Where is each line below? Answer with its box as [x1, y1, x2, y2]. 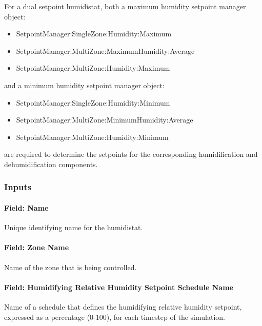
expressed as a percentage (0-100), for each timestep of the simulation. [4, 311, 225, 322]
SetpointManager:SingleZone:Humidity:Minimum [16, 97, 170, 108]
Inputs [4, 180, 32, 193]
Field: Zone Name [4, 242, 69, 253]
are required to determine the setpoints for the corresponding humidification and [4, 149, 258, 159]
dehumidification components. [4, 158, 98, 169]
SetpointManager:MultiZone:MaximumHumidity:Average [16, 45, 195, 56]
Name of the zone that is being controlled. [4, 261, 137, 272]
